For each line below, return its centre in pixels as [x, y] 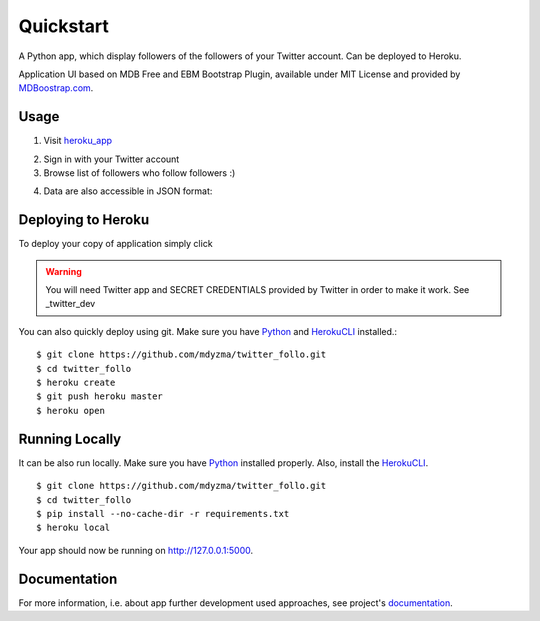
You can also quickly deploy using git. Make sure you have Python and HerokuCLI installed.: [208, 331]
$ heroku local [73, 528]
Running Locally [70, 438]
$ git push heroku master [100, 396]
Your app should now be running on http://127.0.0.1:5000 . [136, 550]
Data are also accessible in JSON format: [128, 191]
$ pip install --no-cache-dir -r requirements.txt [163, 513]
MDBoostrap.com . [56, 88]
